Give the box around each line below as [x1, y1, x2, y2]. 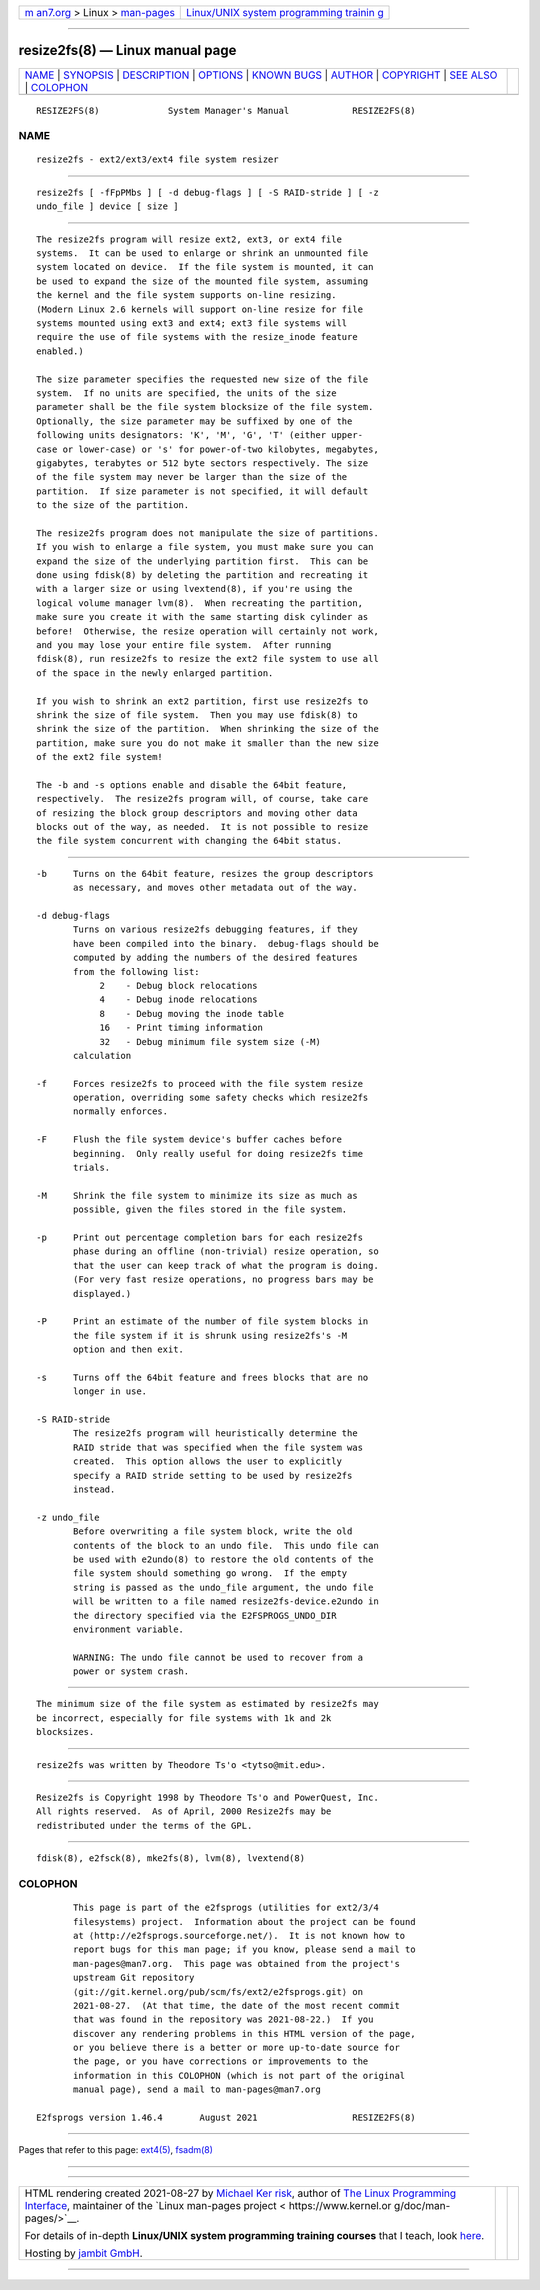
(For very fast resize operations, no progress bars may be [73, 1274, 374, 1285]
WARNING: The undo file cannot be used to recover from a [73, 1651, 364, 1663]
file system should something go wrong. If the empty [73, 1568, 348, 1579]
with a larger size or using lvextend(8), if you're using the [36, 583, 353, 595]
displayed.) [73, 1288, 132, 1299]
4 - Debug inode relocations [99, 994, 259, 1005]
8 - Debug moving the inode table [99, 1008, 285, 1019]
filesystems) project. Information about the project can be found [73, 1916, 416, 1927]
